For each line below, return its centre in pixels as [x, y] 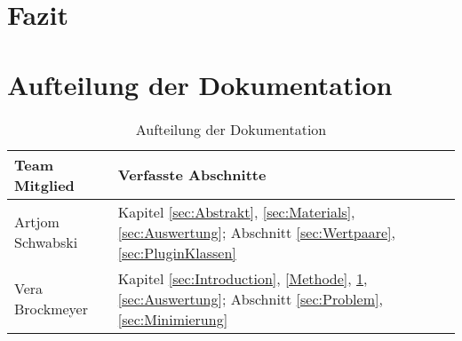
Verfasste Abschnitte [192, 174]
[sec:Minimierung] [173, 319]
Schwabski [46, 242]
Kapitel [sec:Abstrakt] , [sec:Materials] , [236, 211]
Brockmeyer [51, 309]
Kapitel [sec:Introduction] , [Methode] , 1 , [243, 278]
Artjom [37, 222]
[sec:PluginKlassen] [177, 252]
